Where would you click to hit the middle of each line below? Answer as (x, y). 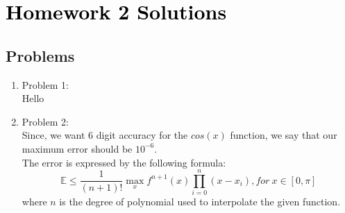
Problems (40, 55)
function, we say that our (284, 135)
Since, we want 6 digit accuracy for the (105, 135)
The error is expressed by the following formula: (124, 162)
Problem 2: (45, 121)
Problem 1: (45, 84)
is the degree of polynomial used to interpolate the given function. (200, 202)
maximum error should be (77, 148)
